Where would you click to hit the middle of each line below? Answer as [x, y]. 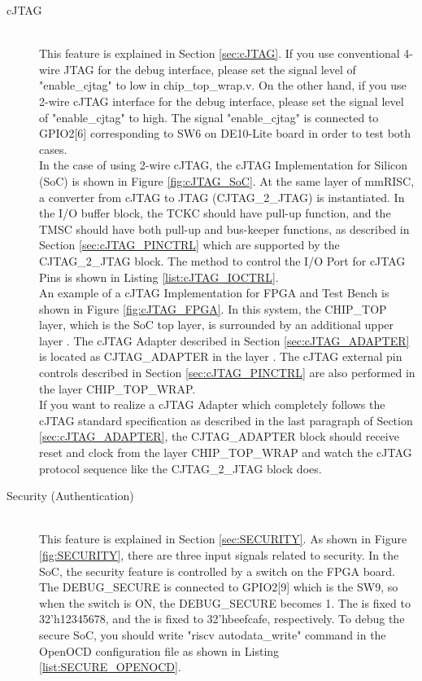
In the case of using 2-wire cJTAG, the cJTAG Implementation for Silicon [224, 165]
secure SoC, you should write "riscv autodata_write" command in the [213, 634]
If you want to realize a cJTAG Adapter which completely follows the [212, 404]
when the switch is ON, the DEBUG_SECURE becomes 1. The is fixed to [225, 602]
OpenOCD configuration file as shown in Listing [159, 650]
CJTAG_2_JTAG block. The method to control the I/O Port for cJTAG [222, 260]
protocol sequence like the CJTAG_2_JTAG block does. [181, 468]
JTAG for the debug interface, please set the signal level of [210, 69]
